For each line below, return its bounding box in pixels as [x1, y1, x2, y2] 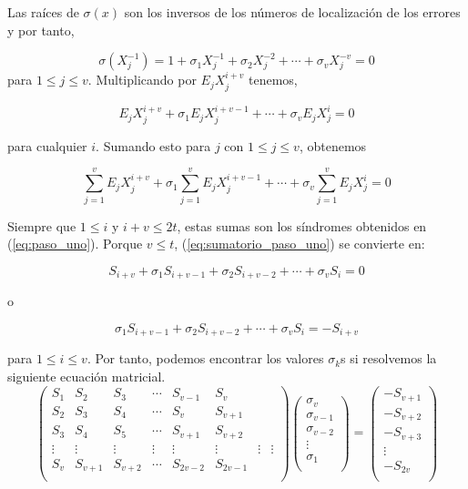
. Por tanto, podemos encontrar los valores [86, 349, 324, 368]
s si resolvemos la [341, 349, 437, 368]
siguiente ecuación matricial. [7, 366, 166, 385]
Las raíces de [7, 3, 79, 21]
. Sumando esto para [96, 136, 211, 155]
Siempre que [7, 216, 76, 235]
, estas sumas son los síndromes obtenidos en [177, 216, 427, 235]
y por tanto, [7, 20, 75, 39]
